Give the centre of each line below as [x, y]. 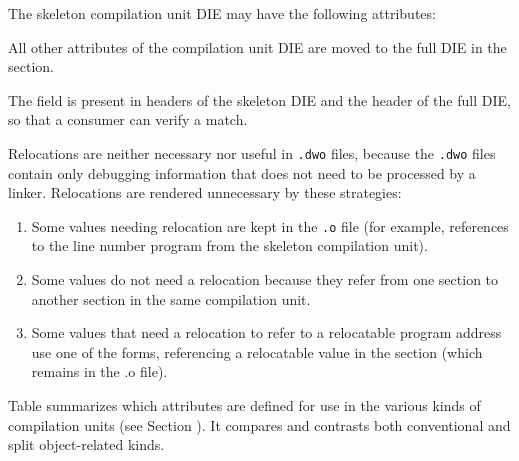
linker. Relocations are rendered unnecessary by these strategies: [205, 192]
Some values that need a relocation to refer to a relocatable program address [266, 332]
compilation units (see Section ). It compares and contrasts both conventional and [259, 424]
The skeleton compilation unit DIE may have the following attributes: [222, 13]
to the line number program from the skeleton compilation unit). [229, 245]
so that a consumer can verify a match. [128, 119]
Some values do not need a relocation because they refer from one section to [265, 279]
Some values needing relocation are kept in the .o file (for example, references [270, 225]
